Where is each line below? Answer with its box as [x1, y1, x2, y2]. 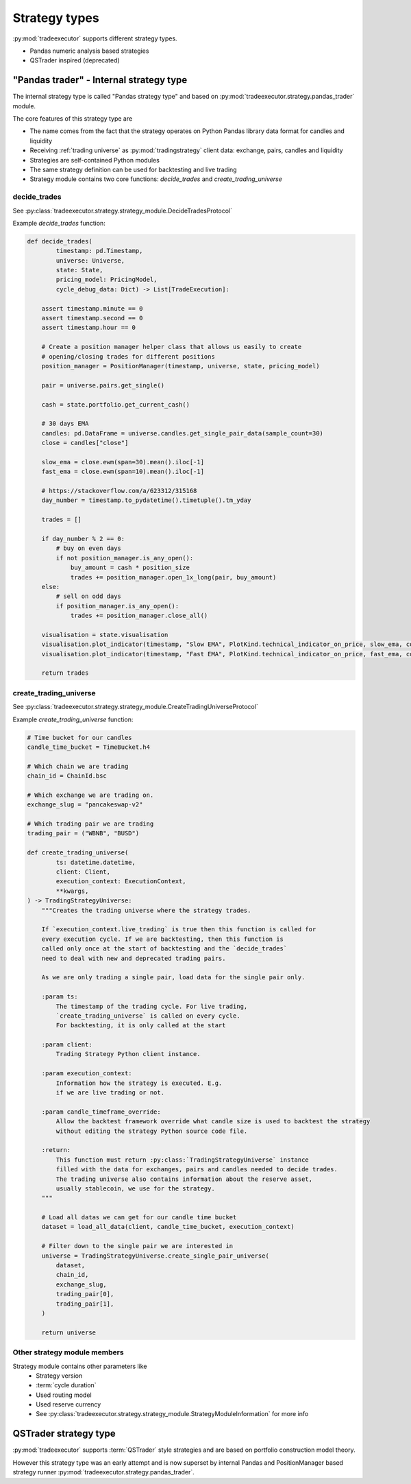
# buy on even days [55, 544, 121, 552]
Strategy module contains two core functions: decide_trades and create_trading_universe [29, 175, 282, 183]
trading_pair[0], [55, 1290, 114, 1298]
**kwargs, [55, 887, 89, 895]
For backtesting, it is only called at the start [55, 1022, 226, 1029]
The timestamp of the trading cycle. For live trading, [55, 1002, 248, 1010]
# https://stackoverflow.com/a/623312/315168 [41, 487, 197, 495]
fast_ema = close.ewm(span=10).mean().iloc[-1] [41, 468, 205, 476]
